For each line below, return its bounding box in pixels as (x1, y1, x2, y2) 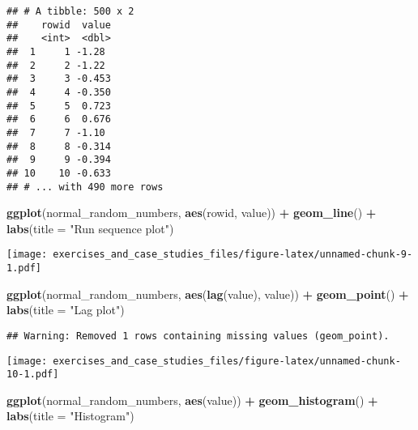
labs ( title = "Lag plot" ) (6, 301, 125, 318)
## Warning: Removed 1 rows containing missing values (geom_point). (6, 330, 390, 342)
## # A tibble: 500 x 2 (6, 6, 134, 17)
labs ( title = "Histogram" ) (6, 407, 134, 424)
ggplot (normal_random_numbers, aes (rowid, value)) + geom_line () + (6, 204, 377, 221)
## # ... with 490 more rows (6, 181, 164, 193)
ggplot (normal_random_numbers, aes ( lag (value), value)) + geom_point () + (6, 285, 409, 302)
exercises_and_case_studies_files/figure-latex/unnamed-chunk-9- (53, 249, 413, 261)
